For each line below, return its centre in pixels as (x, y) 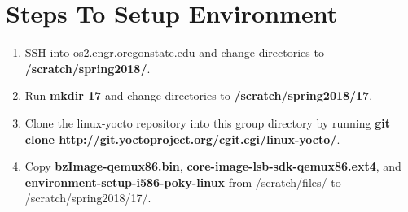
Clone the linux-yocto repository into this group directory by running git (207, 122)
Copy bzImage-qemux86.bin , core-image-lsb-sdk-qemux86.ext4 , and (213, 166)
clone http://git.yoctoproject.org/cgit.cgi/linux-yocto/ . (182, 138)
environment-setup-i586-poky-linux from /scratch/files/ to (183, 182)
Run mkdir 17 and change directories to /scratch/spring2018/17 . (199, 95)
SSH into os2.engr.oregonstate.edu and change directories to (174, 52)
